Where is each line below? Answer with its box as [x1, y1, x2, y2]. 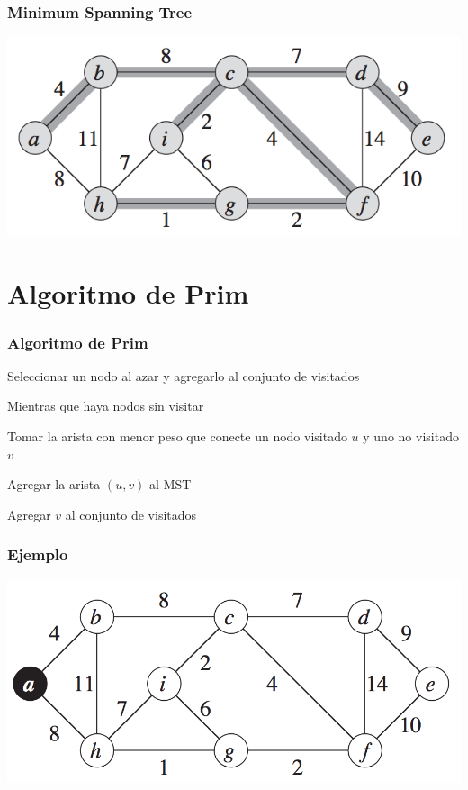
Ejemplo [7, 543, 68, 566]
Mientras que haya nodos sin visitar [7, 396, 204, 415]
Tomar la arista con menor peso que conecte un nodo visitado [7, 427, 347, 446]
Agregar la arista [7, 475, 101, 494]
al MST [149, 475, 192, 494]
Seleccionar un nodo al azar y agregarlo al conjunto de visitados [7, 366, 360, 385]
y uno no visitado [363, 427, 459, 446]
